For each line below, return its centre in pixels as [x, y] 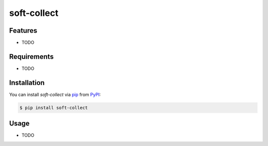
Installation [27, 83]
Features [23, 31]
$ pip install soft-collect [54, 108]
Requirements [32, 56]
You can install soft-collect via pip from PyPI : [55, 94]
